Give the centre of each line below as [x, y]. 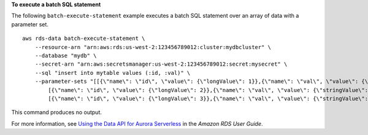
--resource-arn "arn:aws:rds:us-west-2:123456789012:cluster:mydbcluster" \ [153, 47]
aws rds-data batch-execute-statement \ [84, 39]
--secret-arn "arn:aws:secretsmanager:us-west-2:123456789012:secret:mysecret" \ [161, 64]
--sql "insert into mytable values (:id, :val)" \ [113, 73]
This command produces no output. [57, 112]
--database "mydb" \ [66, 56]
